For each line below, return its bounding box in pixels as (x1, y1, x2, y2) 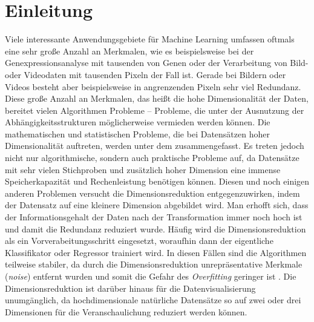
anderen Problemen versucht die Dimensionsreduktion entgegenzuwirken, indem (5, 186, 300, 199)
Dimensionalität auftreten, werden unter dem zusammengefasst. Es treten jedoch (5, 139, 304, 152)
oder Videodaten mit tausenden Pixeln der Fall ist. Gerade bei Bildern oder (5, 68, 286, 80)
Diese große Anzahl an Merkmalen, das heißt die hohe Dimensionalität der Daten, (5, 92, 309, 105)
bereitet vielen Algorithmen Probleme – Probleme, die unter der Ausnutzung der (5, 103, 304, 116)
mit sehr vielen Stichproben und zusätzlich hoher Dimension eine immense (5, 163, 281, 176)
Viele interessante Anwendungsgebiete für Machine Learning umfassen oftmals (5, 33, 295, 45)
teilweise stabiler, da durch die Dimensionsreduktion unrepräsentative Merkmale (5, 258, 303, 271)
